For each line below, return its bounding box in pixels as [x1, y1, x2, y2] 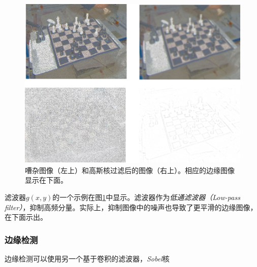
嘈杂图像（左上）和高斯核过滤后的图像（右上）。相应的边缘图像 [25, 164, 235, 175]
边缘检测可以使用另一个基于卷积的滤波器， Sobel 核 [5, 253, 170, 263]
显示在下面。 [25, 175, 68, 185]
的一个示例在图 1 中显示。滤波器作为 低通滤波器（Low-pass [52, 191, 240, 202]
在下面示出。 [5, 212, 47, 222]
